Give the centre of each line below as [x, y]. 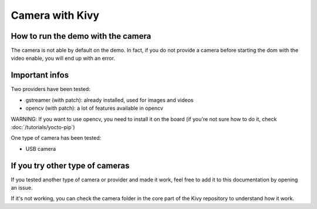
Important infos [40, 75]
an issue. [22, 188]
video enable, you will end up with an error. [63, 58]
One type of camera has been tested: [56, 138]
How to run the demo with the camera [81, 36]
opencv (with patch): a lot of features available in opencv [95, 108]
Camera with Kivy [55, 15]
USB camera [41, 149]
